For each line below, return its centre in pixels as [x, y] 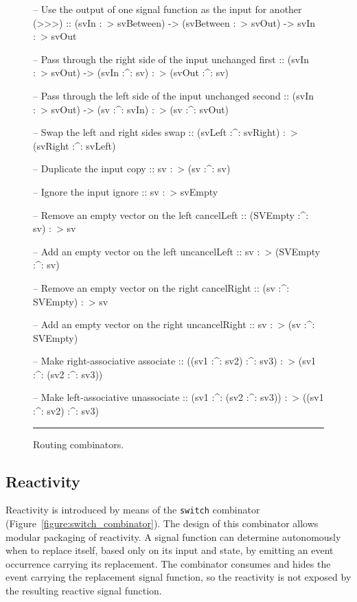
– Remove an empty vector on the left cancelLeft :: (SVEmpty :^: [171, 215]
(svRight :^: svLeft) [74, 145]
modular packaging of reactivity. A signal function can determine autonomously [173, 536]
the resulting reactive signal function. [84, 591]
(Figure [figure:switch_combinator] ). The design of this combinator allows [162, 523]
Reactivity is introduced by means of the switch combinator [133, 510]
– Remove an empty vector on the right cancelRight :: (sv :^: [161, 287]
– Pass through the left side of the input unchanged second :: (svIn [173, 95]
